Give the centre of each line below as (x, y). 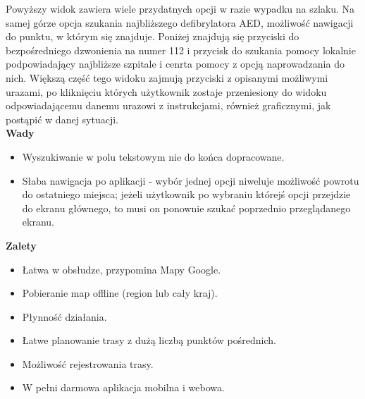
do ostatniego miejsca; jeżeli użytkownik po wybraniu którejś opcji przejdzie (186, 194)
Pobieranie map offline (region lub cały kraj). (120, 293)
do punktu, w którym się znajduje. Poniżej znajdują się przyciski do (153, 36)
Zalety (21, 245)
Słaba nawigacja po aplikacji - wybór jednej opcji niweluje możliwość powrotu (191, 180)
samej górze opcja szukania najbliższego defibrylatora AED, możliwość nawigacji (180, 22)
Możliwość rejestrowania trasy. (88, 363)
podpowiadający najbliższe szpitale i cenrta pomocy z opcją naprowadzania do (175, 64)
